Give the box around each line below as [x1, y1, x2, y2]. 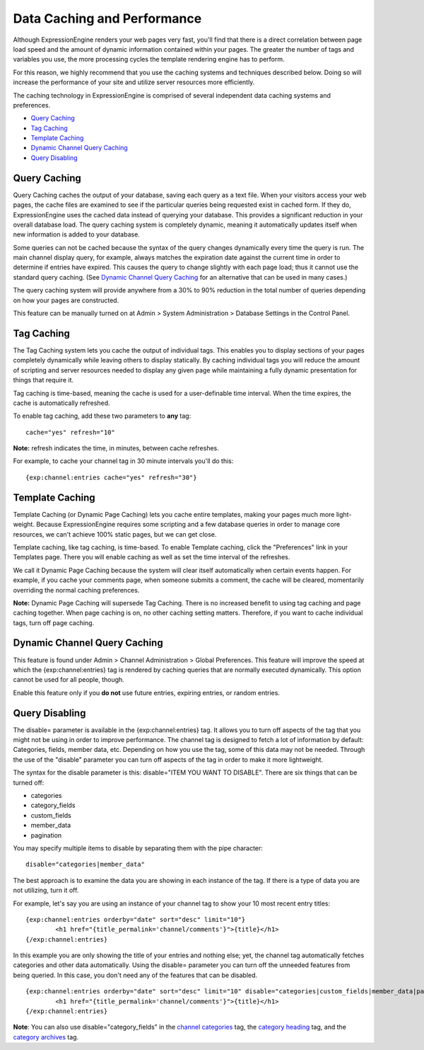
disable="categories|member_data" [25, 860, 145, 869]
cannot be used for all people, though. [13, 675, 125, 684]
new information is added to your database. [13, 230, 141, 239]
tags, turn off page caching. [13, 618, 95, 627]
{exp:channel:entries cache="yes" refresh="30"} [25, 473, 197, 481]
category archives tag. [13, 1032, 79, 1041]
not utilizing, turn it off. [13, 886, 79, 895]
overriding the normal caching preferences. [13, 586, 140, 594]
